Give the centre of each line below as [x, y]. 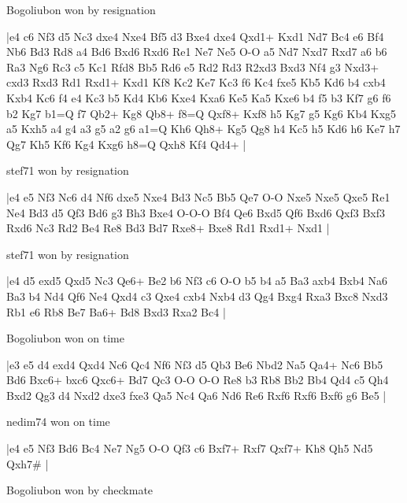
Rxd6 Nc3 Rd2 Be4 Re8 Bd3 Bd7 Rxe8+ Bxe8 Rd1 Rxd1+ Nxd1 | [168, 228]
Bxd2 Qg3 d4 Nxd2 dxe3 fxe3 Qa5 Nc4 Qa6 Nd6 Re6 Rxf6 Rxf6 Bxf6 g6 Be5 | [196, 395]
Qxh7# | [28, 463]
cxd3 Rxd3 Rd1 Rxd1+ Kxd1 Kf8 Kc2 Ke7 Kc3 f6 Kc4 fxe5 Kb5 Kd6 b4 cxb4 [196, 82]
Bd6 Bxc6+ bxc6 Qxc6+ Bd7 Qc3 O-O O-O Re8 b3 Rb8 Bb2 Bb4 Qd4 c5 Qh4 [198, 380]
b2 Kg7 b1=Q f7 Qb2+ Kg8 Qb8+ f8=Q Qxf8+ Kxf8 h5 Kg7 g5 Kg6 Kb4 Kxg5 [202, 113]
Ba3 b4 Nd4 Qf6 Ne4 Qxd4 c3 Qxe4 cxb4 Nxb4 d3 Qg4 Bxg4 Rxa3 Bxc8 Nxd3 [197, 296]
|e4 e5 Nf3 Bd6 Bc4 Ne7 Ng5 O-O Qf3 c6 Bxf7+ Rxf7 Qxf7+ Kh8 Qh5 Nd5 [190, 448]
